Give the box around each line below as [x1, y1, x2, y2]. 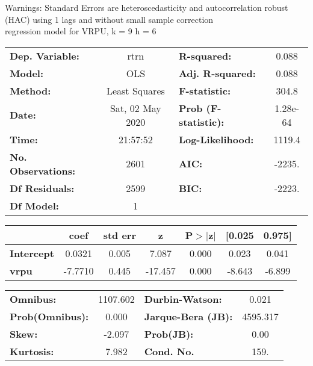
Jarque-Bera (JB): [144, 309, 233, 323]
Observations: [10, 163, 76, 178]
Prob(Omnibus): [10, 309, 89, 323]
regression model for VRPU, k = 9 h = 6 [5, 25, 156, 37]
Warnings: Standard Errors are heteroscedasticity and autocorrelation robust [5, 1, 288, 13]
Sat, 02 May [110, 101, 161, 115]
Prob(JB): [144, 326, 194, 341]
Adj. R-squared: [178, 66, 256, 80]
